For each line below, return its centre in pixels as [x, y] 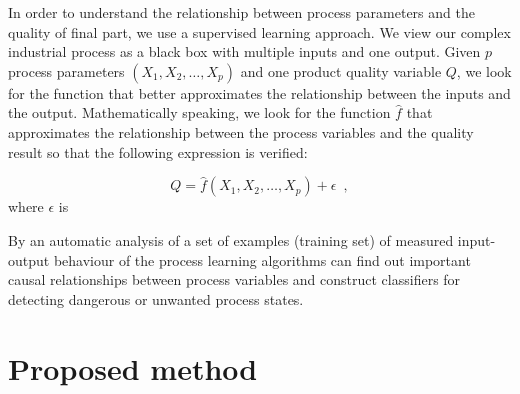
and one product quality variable [341, 70]
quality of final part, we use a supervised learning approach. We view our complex [259, 31]
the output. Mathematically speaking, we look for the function [199, 112]
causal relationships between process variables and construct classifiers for [234, 279]
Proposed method [133, 367]
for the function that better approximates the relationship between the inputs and [259, 92]
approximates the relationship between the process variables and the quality [241, 131]
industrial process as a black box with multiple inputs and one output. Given [244, 51]
